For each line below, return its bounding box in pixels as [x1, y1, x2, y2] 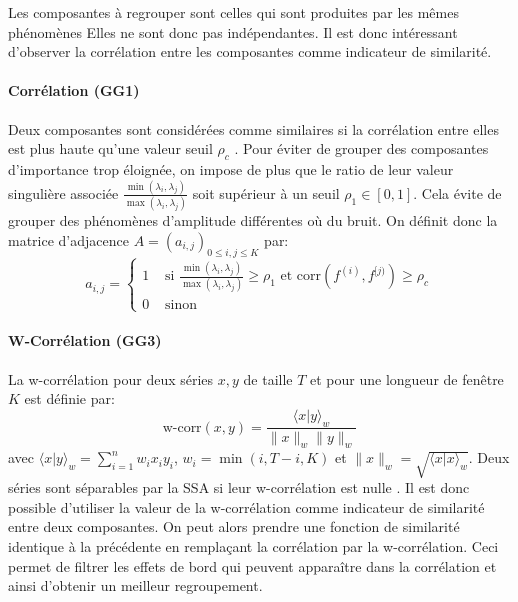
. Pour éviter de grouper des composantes [234, 138, 489, 159]
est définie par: [24, 388, 115, 409]
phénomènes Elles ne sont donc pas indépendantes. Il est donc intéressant [8, 21, 458, 42]
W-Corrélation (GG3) [8, 330, 162, 351]
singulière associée [8, 182, 119, 203]
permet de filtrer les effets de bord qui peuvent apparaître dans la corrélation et [8, 555, 497, 576]
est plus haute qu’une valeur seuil [8, 138, 213, 159]
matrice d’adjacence [8, 229, 129, 250]
